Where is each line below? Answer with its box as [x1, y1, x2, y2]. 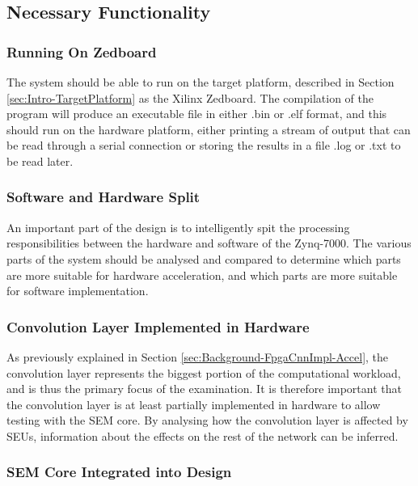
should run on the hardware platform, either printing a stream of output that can [6, 120, 411, 137]
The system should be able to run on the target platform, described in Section [6, 74, 395, 90]
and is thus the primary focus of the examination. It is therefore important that [6, 380, 402, 397]
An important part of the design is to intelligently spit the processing [6, 218, 350, 235]
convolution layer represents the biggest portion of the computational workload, [6, 364, 401, 381]
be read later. [6, 152, 74, 169]
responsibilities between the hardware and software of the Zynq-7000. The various [6, 235, 412, 251]
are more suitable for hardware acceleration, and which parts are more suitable [6, 266, 398, 283]
